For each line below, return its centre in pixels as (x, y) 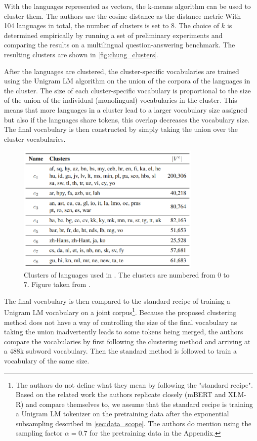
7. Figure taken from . (57, 284)
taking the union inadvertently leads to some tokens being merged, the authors (124, 332)
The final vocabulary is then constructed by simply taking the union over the (121, 129)
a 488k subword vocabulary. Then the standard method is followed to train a (120, 351)
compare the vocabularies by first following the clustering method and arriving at (127, 341)
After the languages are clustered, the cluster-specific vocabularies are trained (122, 71)
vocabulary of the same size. (47, 360)
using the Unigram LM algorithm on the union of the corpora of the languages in (127, 81)
